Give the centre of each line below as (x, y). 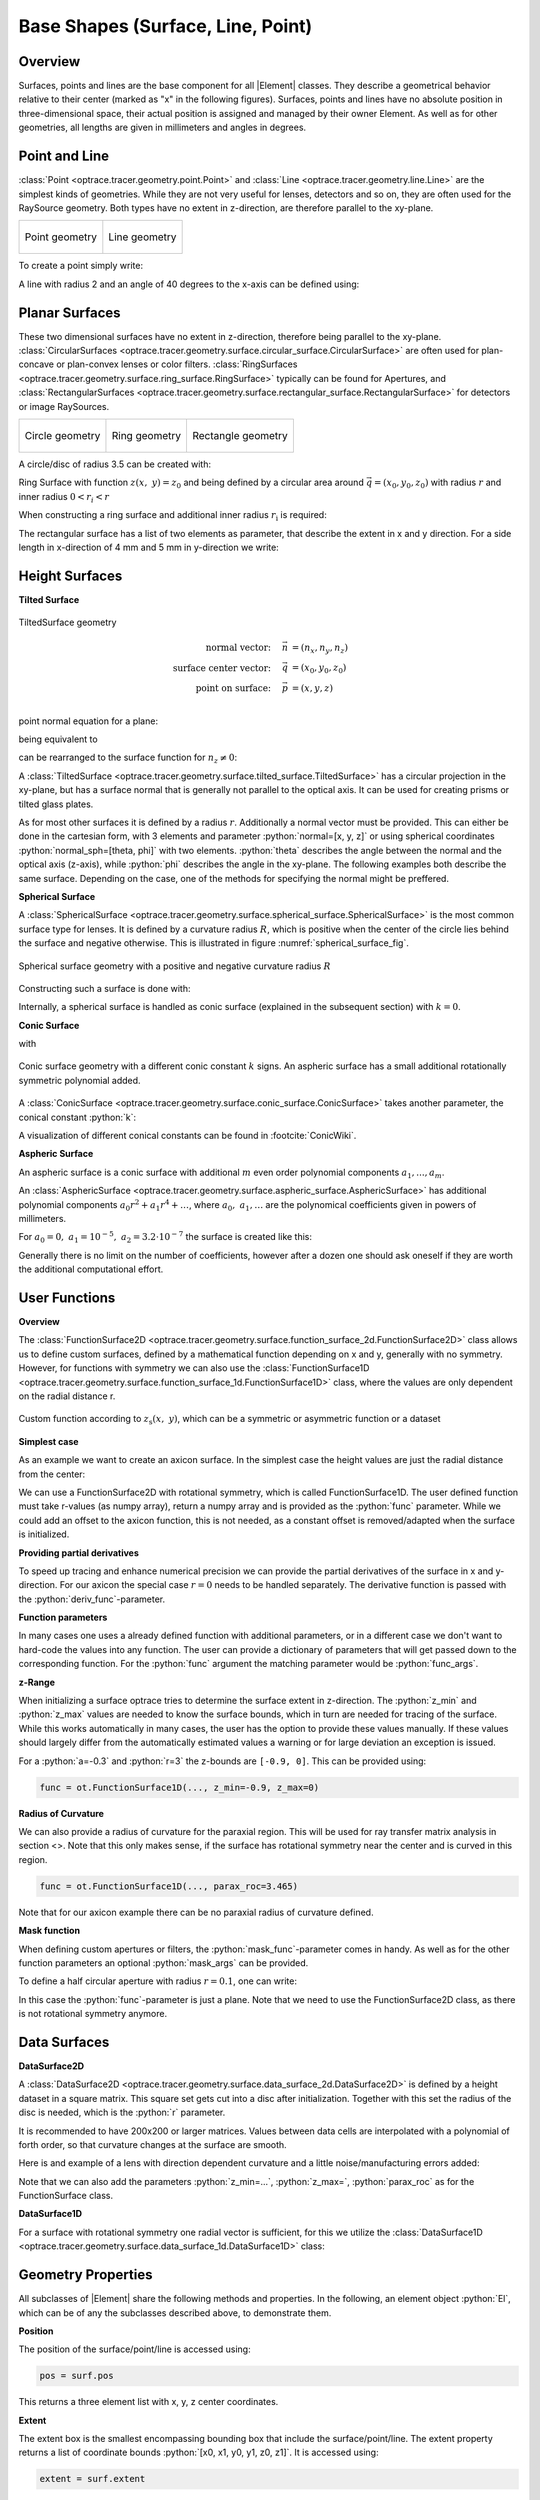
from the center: (52, 1474)
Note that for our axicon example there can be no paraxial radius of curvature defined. (196, 1912)
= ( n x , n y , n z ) (320, 648)
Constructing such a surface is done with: (104, 988)
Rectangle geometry (240, 435)
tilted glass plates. (56, 804)
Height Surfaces (70, 575)
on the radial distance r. (67, 1396)
